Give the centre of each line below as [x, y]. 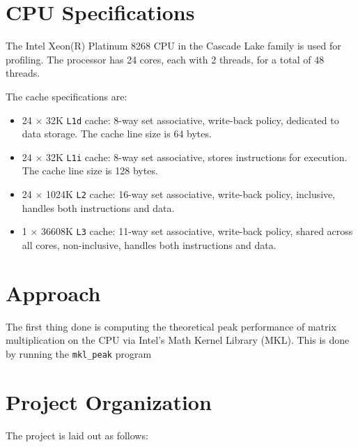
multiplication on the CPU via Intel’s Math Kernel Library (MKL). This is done [178, 340]
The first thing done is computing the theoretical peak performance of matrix [171, 326]
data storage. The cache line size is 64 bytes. [117, 134]
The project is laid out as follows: [77, 435]
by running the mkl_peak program [79, 353]
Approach [53, 293]
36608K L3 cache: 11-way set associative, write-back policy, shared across [197, 231]
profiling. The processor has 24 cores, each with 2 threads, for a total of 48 [165, 59]
